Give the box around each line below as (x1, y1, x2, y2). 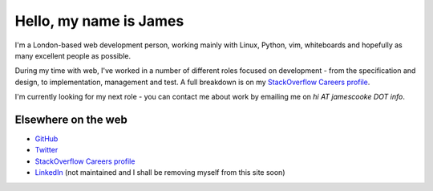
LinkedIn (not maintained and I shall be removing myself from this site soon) (34, 168, 285, 177)
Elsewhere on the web (14, 112, 127, 126)
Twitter (34, 145, 59, 155)
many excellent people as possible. (14, 51, 132, 60)
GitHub (34, 134, 59, 144)
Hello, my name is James (14, 12, 184, 30)
